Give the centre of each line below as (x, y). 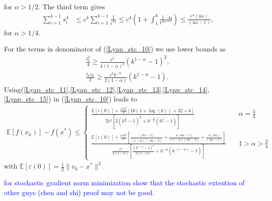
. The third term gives (72, 6)
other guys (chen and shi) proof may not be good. (79, 192)
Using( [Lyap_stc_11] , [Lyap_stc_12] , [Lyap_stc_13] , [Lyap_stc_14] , (107, 89)
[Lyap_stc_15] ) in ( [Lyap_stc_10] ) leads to (71, 99)
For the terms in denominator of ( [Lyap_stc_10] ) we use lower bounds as (115, 49)
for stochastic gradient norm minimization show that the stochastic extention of (124, 183)
